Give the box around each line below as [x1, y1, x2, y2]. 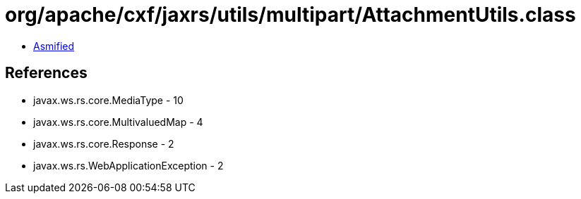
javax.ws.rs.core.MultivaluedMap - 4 [33, 115, 203, 128]
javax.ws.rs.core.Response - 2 [33, 137, 174, 150]
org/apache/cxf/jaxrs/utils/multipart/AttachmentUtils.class [5, 3, 576, 27]
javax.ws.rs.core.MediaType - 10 [33, 94, 184, 106]
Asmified [33, 39, 75, 52]
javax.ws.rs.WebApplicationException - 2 [33, 159, 224, 172]
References [5, 64, 88, 82]
